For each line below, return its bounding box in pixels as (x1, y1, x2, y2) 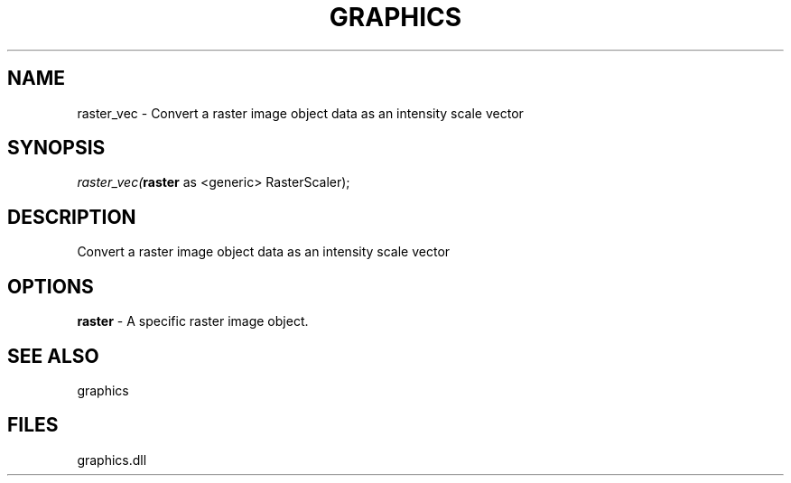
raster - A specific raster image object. (77, 313, 309, 330)
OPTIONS (7, 274, 94, 298)
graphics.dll (77, 451, 147, 468)
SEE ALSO (7, 344, 99, 367)
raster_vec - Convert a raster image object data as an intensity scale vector (77, 105, 524, 121)
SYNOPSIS (7, 136, 106, 160)
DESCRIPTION (7, 205, 136, 228)
